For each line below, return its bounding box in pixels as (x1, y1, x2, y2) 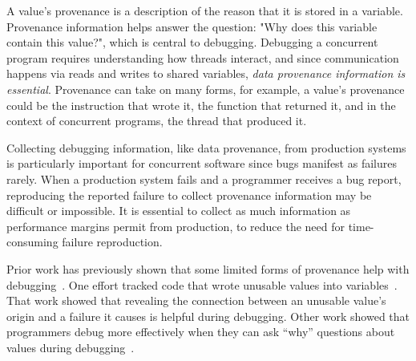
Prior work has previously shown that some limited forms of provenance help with (6, 260, 410, 277)
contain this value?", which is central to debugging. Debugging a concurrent (6, 34, 378, 51)
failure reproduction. (62, 233, 163, 250)
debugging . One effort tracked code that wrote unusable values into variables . (6, 276, 398, 293)
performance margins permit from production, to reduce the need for (6, 217, 345, 234)
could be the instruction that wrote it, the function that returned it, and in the (6, 96, 396, 113)
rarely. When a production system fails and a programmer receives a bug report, (6, 170, 402, 187)
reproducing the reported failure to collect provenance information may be (6, 186, 372, 203)
